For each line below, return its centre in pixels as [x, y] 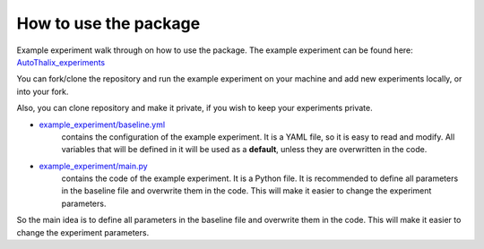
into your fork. [43, 91]
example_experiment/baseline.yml [102, 124]
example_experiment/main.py [93, 166]
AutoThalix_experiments [61, 62]
